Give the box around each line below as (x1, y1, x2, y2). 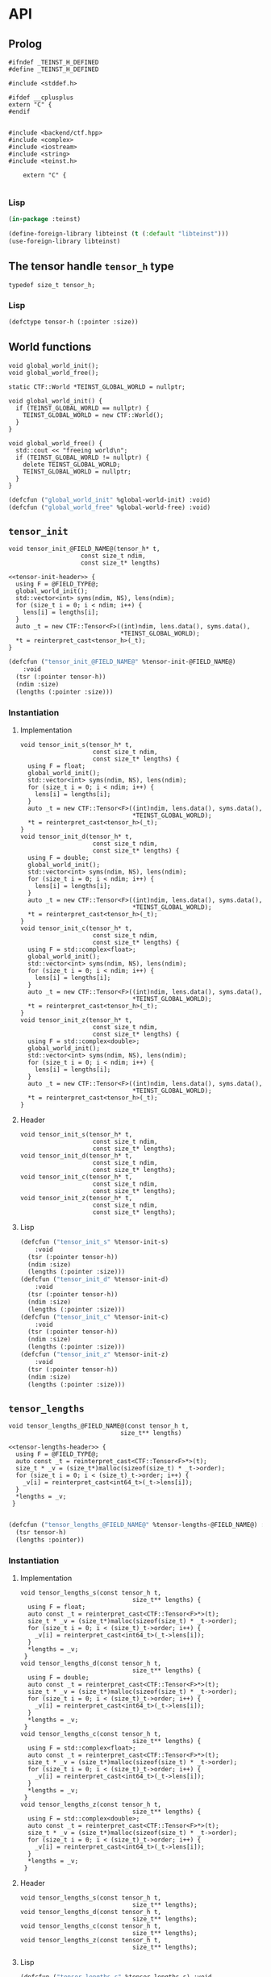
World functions (8, 340, 92, 354)
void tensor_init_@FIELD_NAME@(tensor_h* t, (8, 545, 161, 553)
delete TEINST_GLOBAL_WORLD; (23, 461, 121, 469)
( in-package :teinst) (8, 215, 81, 223)
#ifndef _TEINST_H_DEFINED (8, 58, 99, 66)
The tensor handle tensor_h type (8, 260, 175, 273)
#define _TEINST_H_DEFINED (8, 65, 99, 73)
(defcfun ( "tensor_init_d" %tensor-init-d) (19, 1275, 169, 1283)
